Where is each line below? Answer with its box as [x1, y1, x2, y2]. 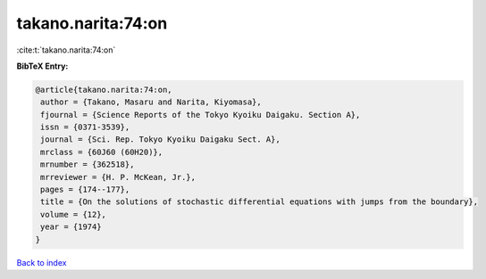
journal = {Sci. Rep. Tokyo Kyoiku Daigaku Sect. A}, [40, 135, 281, 144]
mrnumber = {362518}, [40, 160, 135, 169]
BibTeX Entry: [16, 61, 69, 71]
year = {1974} [40, 222, 102, 232]
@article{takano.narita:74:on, [35, 85, 173, 94]
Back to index [16, 257, 67, 267]
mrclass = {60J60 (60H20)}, [40, 147, 163, 157]
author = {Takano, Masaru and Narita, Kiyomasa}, [40, 97, 263, 107]
